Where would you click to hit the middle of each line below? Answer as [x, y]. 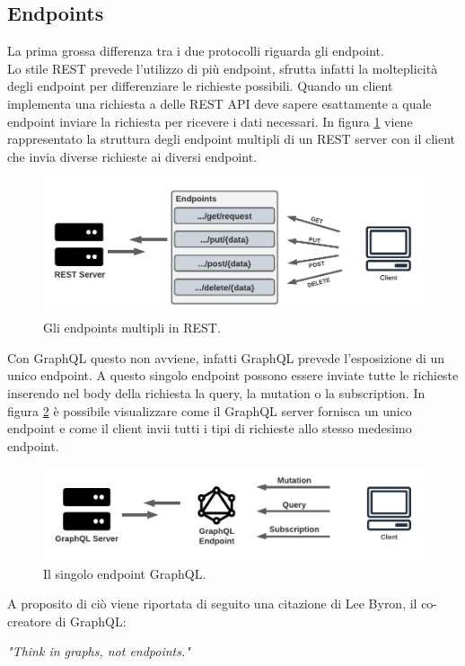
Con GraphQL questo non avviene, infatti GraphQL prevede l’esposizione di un [226, 357]
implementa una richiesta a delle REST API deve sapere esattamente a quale [219, 103]
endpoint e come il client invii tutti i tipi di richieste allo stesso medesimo [210, 428]
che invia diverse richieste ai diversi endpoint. [132, 156]
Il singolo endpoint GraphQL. [125, 573]
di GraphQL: [91, 621]
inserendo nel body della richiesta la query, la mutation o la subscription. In [216, 392]
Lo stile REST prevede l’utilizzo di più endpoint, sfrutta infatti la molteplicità [223, 68]
